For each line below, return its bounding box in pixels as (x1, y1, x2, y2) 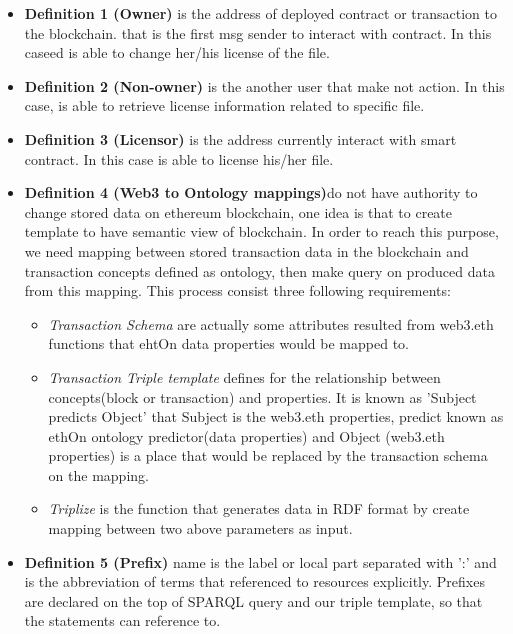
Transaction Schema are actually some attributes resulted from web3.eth (48, 313, 494, 334)
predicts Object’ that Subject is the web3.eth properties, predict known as (48, 406, 504, 427)
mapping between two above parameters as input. (48, 518, 353, 539)
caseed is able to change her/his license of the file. (24, 42, 330, 63)
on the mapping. (48, 464, 149, 485)
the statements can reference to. (24, 610, 221, 631)
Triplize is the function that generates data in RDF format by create (48, 498, 470, 519)
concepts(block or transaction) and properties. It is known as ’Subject (48, 386, 477, 407)
